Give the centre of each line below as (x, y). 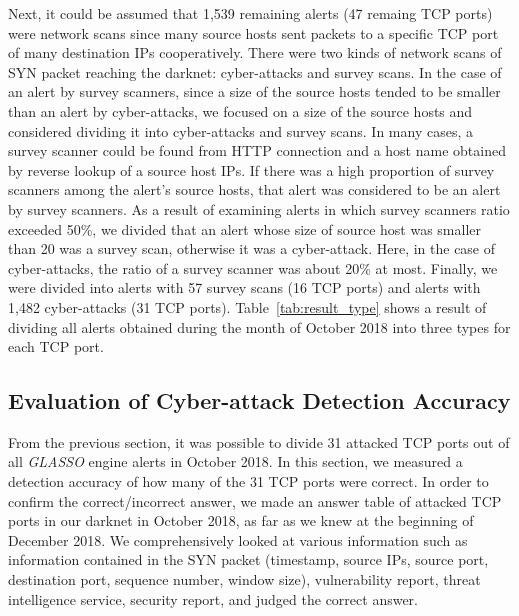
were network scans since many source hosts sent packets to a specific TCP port (253, 32)
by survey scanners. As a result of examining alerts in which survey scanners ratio (259, 208)
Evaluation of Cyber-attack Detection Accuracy (259, 400)
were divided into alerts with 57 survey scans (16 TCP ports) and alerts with (244, 287)
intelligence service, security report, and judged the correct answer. (213, 598)
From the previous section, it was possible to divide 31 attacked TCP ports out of (259, 441)
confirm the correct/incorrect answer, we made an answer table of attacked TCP (255, 500)
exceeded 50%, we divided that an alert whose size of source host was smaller (244, 228)
